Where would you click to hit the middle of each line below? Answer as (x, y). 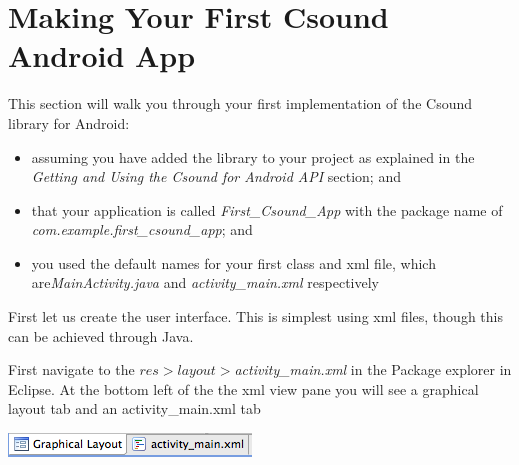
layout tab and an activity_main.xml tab (134, 408)
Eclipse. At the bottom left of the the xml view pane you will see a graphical (243, 388)
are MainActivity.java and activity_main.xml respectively (205, 282)
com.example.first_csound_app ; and (142, 229)
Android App (102, 55)
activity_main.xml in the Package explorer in (373, 369)
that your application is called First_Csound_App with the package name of (267, 209)
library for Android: (69, 122)
